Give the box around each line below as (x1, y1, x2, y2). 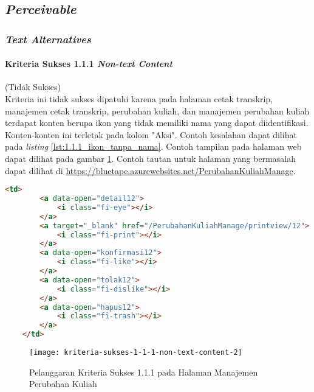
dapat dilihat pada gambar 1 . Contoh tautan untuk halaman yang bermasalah (5, 152, 296, 164)
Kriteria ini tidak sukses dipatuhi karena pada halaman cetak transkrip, (5, 93, 273, 105)
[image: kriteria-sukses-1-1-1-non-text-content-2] (29, 348, 242, 357)
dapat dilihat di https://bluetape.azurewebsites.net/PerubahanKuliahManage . (5, 164, 296, 177)
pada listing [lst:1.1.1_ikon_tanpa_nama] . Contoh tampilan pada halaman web (5, 140, 302, 153)
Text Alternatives (5, 31, 91, 46)
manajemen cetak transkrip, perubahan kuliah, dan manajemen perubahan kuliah (5, 104, 310, 117)
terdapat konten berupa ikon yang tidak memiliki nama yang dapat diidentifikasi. (5, 116, 309, 129)
